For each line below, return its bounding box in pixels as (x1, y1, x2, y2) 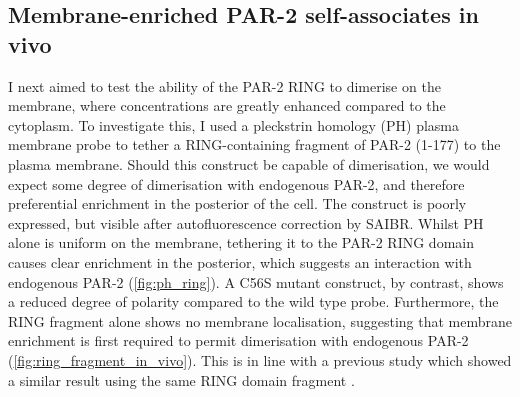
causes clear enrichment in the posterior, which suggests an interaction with (8, 251, 472, 272)
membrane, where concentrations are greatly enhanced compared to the (8, 95, 446, 116)
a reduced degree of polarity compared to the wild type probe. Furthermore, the (8, 291, 499, 312)
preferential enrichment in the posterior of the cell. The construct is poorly (8, 193, 467, 214)
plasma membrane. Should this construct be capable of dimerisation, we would (8, 153, 490, 174)
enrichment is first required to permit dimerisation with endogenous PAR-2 (8, 330, 469, 351)
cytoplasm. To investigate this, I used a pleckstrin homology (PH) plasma (8, 114, 460, 135)
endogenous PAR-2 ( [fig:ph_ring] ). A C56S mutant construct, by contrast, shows (8, 271, 504, 292)
